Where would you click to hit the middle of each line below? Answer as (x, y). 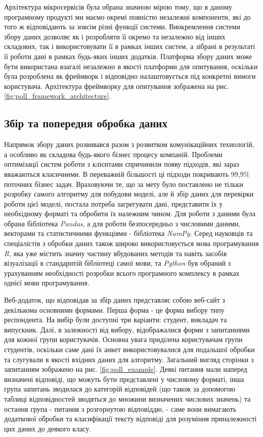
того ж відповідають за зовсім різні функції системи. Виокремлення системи (122, 27)
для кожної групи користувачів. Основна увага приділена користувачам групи (123, 339)
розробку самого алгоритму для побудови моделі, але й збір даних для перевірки (129, 194)
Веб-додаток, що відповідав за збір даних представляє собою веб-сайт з (115, 300)
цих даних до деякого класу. (48, 428)
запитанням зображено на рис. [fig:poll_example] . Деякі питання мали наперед (126, 369)
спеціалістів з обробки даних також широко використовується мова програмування (131, 243)
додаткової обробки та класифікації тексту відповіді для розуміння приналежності (130, 419)
